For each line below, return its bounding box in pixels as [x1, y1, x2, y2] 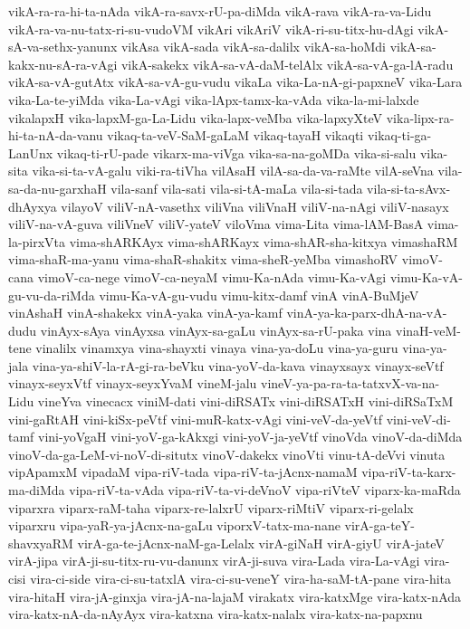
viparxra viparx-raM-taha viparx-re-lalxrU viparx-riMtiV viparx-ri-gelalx [8, 498, 414, 517]
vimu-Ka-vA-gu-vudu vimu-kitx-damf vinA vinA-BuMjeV [99, 285, 419, 304]
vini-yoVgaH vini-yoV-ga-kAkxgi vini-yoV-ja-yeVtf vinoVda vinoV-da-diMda [38, 427, 463, 446]
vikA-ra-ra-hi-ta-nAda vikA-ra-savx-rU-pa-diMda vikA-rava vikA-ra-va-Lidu [8, 2, 432, 20]
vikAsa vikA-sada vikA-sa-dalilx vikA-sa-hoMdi [120, 37, 386, 56]
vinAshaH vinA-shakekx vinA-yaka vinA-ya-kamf [8, 303, 283, 322]
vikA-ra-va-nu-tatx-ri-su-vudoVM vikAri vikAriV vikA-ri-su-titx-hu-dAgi [8, 19, 414, 38]
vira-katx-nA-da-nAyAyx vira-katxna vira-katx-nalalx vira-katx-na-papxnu [8, 605, 423, 624]
